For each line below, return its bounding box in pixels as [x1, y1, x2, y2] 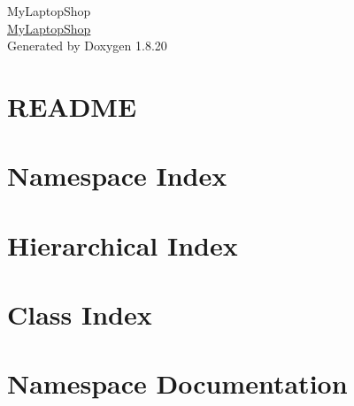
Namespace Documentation [7, 365, 348, 402]
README [7, 88, 137, 124]
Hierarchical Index [7, 226, 238, 263]
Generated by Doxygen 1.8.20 [7, 36, 167, 55]
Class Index [7, 296, 152, 333]
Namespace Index [7, 157, 227, 194]
